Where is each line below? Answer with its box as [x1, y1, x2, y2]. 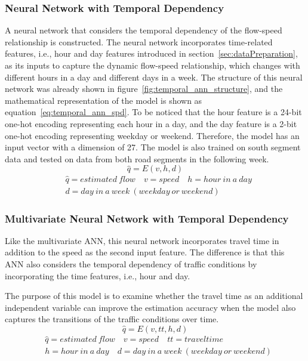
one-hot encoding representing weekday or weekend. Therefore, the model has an [5, 129, 300, 141]
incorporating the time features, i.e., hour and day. [5, 269, 190, 282]
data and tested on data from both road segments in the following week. [5, 152, 269, 165]
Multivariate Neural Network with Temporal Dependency [5, 211, 289, 226]
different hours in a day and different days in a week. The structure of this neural [5, 70, 303, 83]
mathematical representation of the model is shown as [5, 94, 202, 106]
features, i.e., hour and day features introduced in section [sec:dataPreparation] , [5, 47, 298, 60]
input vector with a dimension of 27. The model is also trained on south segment [5, 141, 301, 153]
